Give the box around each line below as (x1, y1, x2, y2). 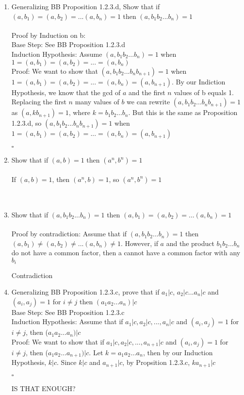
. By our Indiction (171, 76, 226, 86)
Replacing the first (11, 97, 66, 107)
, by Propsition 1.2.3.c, (122, 357, 190, 367)
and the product (166, 238, 214, 248)
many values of (75, 97, 119, 107)
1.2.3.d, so (11, 118, 42, 128)
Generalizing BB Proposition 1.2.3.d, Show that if (11, 1, 160, 11)
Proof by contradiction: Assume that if (11, 229, 127, 239)
